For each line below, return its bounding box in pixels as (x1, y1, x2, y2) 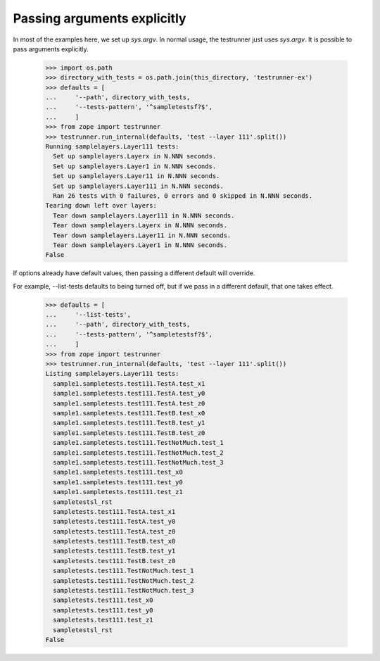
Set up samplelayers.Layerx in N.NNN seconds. (53, 152, 217, 160)
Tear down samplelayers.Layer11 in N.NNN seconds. (53, 231, 232, 239)
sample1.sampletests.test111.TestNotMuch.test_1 (53, 439, 224, 447)
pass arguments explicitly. (13, 44, 89, 53)
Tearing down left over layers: (45, 201, 158, 210)
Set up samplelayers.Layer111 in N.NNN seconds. (53, 182, 224, 190)
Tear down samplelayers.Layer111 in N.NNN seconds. (53, 211, 235, 220)
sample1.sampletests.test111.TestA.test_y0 (53, 389, 205, 398)
